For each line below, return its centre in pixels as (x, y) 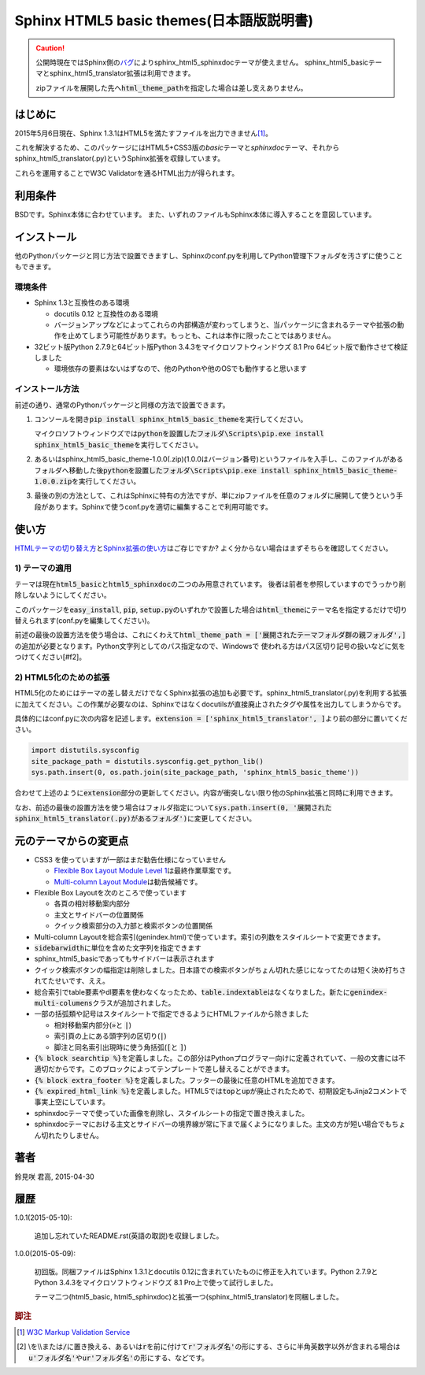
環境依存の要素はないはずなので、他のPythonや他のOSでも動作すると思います (180, 369)
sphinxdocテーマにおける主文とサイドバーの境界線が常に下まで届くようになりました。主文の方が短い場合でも (213, 1124)
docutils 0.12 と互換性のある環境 (106, 313)
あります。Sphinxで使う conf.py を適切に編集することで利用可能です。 (160, 506)
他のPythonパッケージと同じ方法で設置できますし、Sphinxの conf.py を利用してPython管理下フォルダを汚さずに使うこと (209, 255)
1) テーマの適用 (43, 569)
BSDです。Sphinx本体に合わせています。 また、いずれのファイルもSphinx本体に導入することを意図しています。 (195, 214)
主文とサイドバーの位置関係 (99, 914)
